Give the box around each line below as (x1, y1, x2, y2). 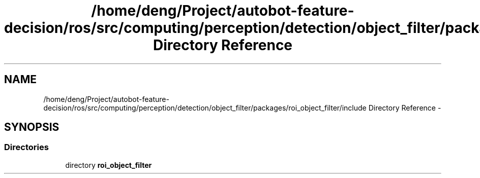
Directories (4, 142, 49, 153)
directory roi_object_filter (65, 160, 152, 169)
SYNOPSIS (4, 121, 59, 134)
